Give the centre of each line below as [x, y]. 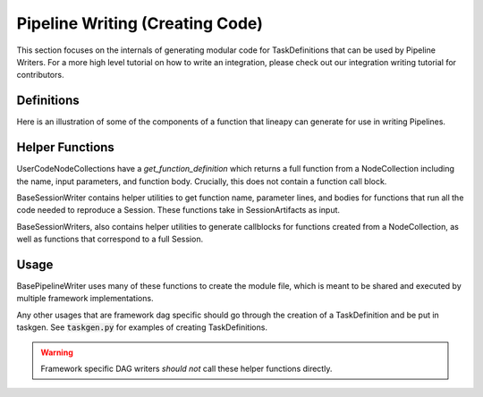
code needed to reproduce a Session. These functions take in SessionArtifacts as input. [178, 210]
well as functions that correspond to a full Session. [110, 239]
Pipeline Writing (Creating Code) [140, 23]
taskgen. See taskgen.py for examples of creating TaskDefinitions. [142, 327]
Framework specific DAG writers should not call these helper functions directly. [186, 368]
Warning [57, 352]
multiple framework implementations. [85, 299]
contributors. [40, 75]
